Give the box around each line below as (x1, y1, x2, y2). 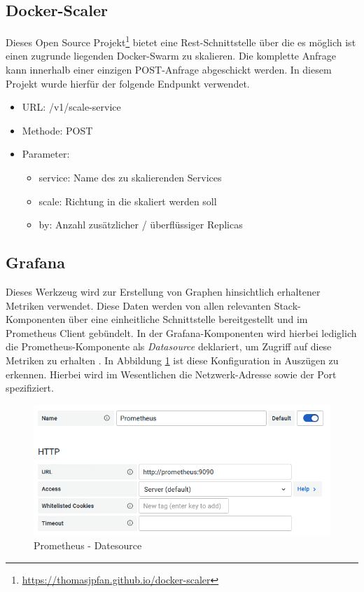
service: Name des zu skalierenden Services (38, 170, 222, 185)
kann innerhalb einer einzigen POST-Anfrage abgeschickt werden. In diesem (6, 62, 332, 77)
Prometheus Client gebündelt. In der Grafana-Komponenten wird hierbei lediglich (6, 325, 357, 340)
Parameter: (22, 146, 70, 161)
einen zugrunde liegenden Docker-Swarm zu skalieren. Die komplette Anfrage (6, 48, 336, 63)
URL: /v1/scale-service (22, 99, 121, 114)
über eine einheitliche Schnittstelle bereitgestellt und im (68, 312, 308, 326)
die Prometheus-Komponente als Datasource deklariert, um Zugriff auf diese (6, 339, 332, 354)
